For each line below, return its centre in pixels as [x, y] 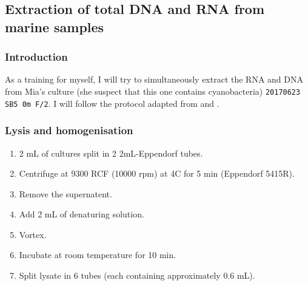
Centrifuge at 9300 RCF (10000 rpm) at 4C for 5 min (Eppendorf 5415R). [157, 173]
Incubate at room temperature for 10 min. [98, 255]
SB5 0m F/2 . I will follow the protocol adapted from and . [112, 103]
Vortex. [33, 234]
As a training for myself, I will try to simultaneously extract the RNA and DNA [154, 79]
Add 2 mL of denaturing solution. [82, 214]
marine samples [55, 26]
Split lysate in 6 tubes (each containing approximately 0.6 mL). [137, 275]
